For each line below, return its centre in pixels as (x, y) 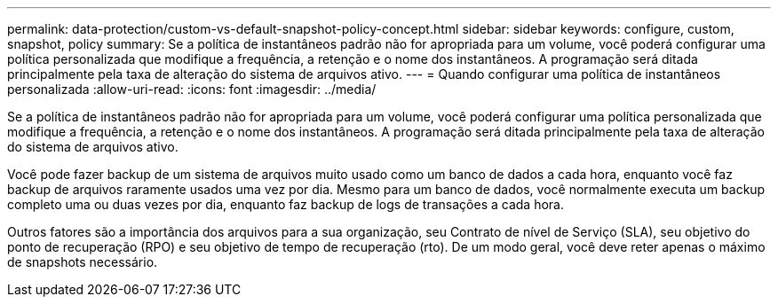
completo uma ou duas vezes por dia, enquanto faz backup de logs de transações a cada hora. (286, 204)
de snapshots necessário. (83, 262)
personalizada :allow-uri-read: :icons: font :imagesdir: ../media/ (192, 89)
